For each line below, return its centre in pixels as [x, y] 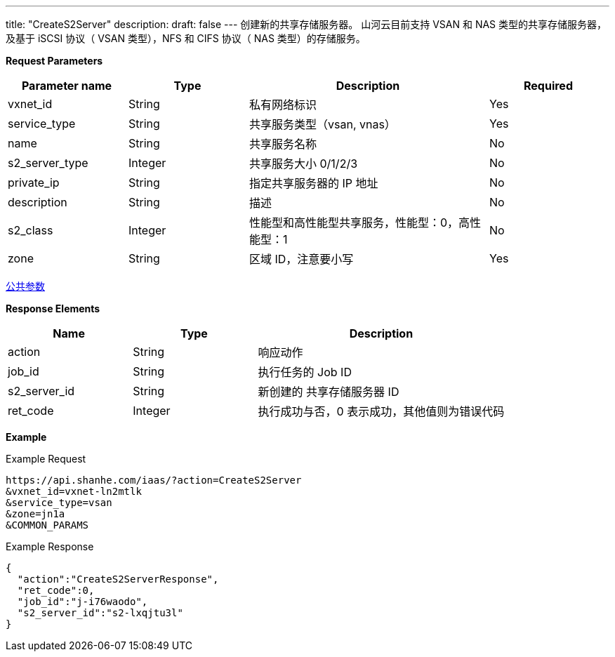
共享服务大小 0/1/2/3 [304, 164]
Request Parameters [54, 61]
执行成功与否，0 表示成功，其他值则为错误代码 [381, 411]
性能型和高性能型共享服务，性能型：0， [354, 223]
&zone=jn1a [35, 514]
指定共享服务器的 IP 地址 [314, 183]
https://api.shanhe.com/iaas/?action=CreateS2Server [154, 480]
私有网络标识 [283, 105]
